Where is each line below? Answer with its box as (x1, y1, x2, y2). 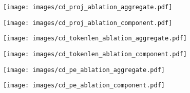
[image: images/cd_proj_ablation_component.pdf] (3, 19, 173, 27)
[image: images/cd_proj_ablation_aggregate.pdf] (3, 4, 173, 11)
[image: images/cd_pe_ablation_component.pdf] (3, 82, 165, 89)
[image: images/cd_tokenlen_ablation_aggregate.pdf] (3, 35, 187, 42)
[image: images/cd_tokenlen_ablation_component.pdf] (3, 50, 187, 58)
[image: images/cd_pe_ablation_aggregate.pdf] (3, 66, 165, 74)
